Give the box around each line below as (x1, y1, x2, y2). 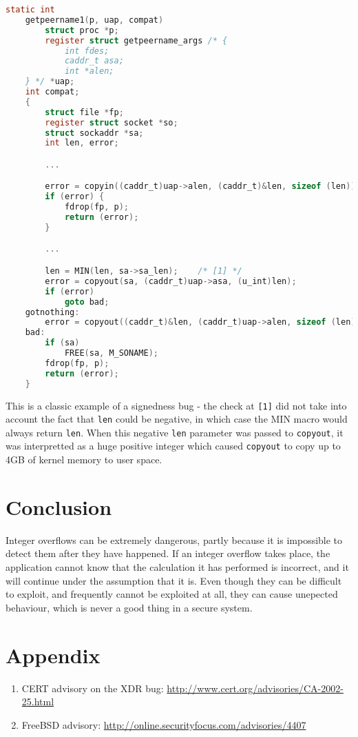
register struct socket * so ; (45, 117, 178, 128)
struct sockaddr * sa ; (45, 128, 144, 138)
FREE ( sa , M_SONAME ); (64, 348, 158, 358)
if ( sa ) (45, 338, 80, 348)
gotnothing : (25, 307, 80, 317)
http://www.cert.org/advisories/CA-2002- (167, 680, 344, 695)
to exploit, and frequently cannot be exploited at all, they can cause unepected (6, 587, 338, 601)
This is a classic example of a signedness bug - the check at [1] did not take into (6, 398, 347, 412)
